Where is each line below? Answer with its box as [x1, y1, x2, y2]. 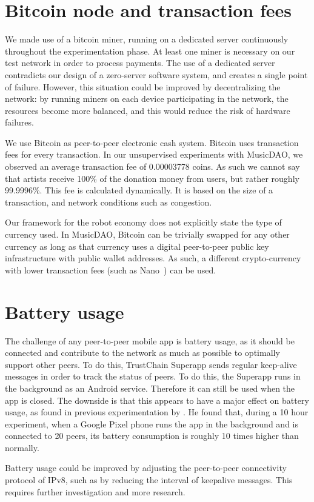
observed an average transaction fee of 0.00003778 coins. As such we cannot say [5, 160, 300, 173]
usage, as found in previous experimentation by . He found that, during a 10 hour [5, 406, 309, 418]
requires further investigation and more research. [5, 485, 185, 498]
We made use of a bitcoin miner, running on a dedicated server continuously [5, 33, 289, 45]
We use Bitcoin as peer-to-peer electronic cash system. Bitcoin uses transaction [5, 136, 299, 149]
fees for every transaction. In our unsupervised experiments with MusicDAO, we [5, 148, 303, 161]
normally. [5, 441, 39, 453]
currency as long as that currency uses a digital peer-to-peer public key [5, 239, 269, 252]
